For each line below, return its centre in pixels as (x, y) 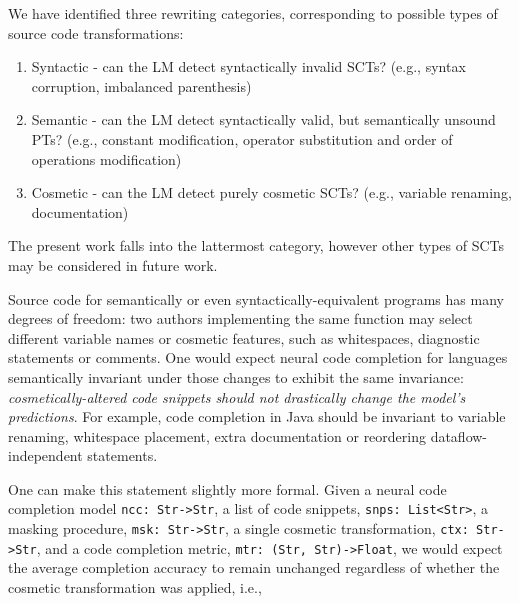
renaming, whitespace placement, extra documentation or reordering (217, 435)
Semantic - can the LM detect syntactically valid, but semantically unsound (263, 119)
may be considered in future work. (113, 264)
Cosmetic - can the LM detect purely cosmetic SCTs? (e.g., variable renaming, (271, 192)
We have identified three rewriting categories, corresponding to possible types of (253, 13)
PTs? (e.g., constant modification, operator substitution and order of (242, 138)
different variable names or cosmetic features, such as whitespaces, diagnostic (244, 337)
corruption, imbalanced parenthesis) (141, 85)
